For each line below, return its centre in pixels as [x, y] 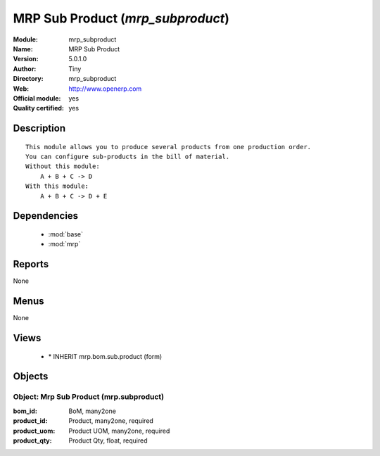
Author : [25, 69]
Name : [23, 49]
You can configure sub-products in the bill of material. [128, 157]
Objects [31, 376]
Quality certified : [39, 108]
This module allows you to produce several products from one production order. [169, 147]
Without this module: [63, 166]
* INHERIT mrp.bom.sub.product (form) [105, 356]
